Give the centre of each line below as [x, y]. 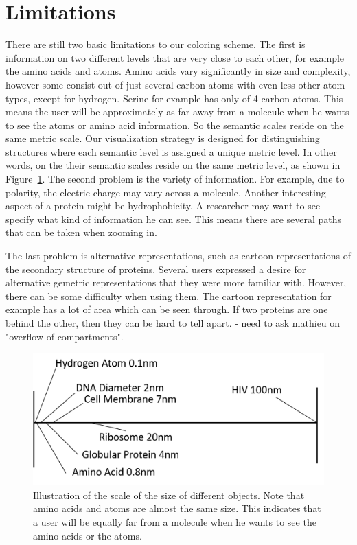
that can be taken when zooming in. [81, 232]
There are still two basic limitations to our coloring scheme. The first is [156, 44]
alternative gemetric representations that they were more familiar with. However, [176, 282]
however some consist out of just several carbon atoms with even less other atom [175, 84]
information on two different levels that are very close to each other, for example [175, 57]
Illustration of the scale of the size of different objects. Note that [169, 495]
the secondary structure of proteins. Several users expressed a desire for [156, 269]
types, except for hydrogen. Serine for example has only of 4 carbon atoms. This [174, 98]
